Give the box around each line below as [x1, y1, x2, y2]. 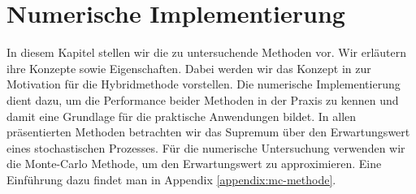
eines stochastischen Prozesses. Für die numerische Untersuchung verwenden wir [6, 139, 405, 156]
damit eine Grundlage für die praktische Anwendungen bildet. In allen [6, 107, 357, 124]
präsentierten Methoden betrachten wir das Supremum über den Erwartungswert [6, 123, 410, 140]
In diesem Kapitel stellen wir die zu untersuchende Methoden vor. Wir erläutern [6, 44, 407, 61]
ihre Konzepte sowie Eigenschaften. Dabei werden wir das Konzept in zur [6, 59, 371, 76]
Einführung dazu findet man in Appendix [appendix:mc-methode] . [6, 170, 336, 188]
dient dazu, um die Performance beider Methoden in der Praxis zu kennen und [6, 91, 399, 108]
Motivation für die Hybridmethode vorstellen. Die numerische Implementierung [6, 75, 401, 93]
